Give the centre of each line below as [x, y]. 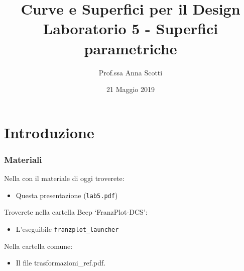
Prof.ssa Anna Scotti [131, 72]
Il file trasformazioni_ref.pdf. [61, 263]
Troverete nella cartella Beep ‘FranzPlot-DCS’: [76, 212]
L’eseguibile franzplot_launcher [67, 229]
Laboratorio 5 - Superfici [131, 28]
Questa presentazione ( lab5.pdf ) [67, 195]
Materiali [23, 159]
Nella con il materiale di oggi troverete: [64, 178]
